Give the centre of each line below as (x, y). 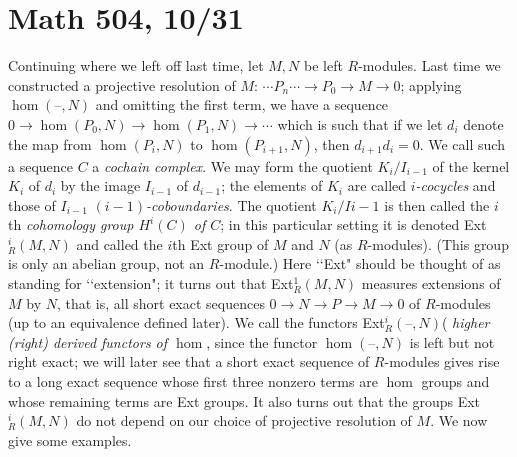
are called (377, 185)
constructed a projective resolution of (122, 84)
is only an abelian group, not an (106, 263)
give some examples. (70, 439)
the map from (50, 143)
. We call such (462, 143)
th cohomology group (71, 224)
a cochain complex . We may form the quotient (232, 165)
